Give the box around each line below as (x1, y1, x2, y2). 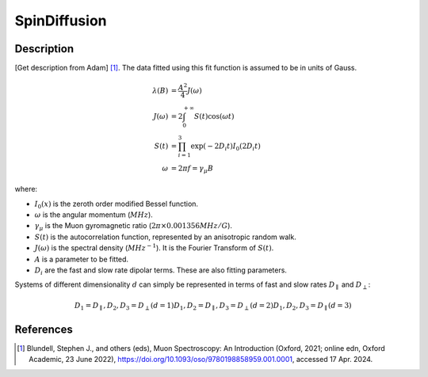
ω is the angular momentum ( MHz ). (34, 210, 154, 219)
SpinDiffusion (14, 12, 107, 29)
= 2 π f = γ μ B (170, 163, 214, 174)
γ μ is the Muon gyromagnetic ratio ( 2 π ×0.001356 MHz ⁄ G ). (34, 221, 233, 233)
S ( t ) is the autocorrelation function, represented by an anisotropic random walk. (34, 232, 296, 242)
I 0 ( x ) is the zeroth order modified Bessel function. (34, 199, 198, 210)
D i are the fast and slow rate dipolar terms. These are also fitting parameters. (34, 265, 287, 276)
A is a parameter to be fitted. (34, 254, 129, 264)
